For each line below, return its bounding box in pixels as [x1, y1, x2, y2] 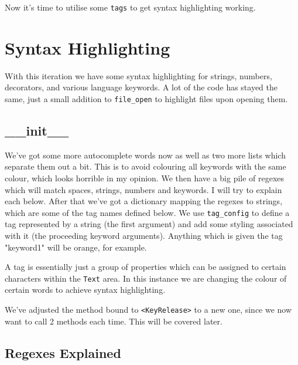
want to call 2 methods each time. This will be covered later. [5, 315, 222, 327]
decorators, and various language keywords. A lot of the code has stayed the [5, 81, 278, 93]
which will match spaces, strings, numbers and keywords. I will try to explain [5, 183, 282, 195]
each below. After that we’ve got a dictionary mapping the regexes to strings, [5, 195, 283, 207]
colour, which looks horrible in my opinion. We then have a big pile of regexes [5, 172, 285, 184]
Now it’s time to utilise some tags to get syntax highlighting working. [5, 1, 256, 13]
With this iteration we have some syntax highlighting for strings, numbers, [5, 69, 272, 82]
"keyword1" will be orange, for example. [5, 241, 147, 253]
